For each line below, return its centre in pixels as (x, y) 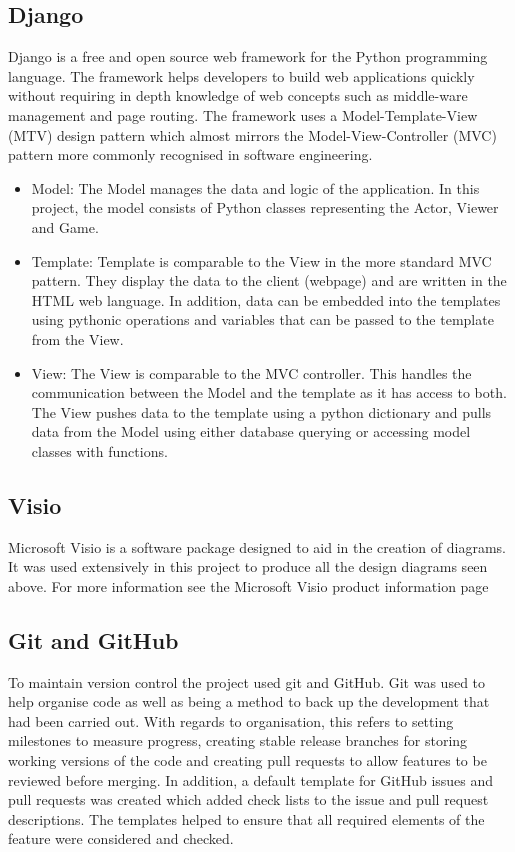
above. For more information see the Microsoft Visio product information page (248, 585)
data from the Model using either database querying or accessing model (251, 431)
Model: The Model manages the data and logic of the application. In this (255, 187)
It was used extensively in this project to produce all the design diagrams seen (248, 566)
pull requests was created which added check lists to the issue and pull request (248, 799)
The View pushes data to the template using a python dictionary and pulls (261, 411)
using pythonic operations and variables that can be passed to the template (262, 319)
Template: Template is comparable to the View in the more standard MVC (261, 260)
